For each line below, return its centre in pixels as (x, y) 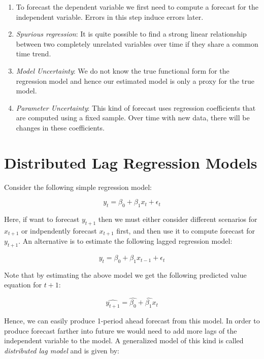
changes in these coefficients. (60, 127)
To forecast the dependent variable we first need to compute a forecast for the (137, 7)
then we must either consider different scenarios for (178, 219)
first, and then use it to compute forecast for (186, 230)
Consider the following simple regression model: (78, 187)
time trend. (34, 54)
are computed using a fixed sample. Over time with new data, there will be (133, 118)
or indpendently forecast (59, 230)
